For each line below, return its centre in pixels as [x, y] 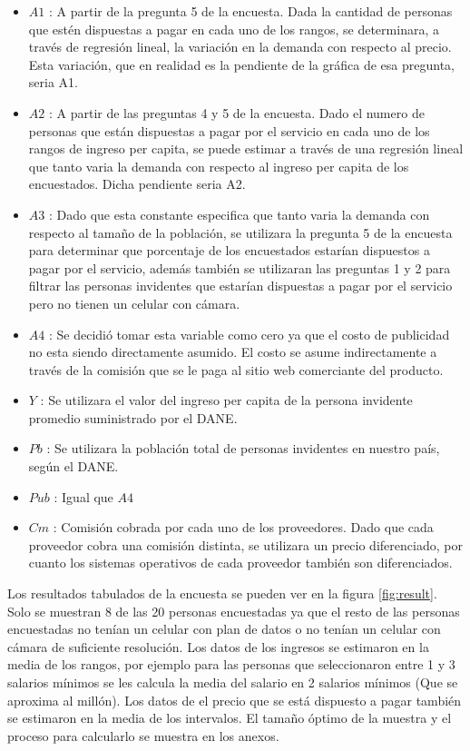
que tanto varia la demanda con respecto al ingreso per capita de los [219, 166]
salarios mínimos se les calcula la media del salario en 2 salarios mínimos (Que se [233, 682]
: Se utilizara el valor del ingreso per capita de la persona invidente [226, 400]
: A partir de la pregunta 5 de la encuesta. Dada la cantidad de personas [250, 11]
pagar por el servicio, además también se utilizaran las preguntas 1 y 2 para [240, 267]
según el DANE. [73, 466]
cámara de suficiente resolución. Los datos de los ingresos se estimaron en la [218, 646]
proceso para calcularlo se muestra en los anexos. [143, 735]
